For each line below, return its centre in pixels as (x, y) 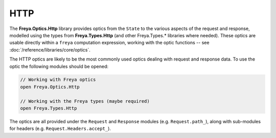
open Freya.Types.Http (49, 108)
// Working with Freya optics (58, 80)
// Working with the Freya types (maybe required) (85, 101)
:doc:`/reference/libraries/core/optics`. (50, 50)
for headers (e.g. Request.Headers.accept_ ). (60, 129)
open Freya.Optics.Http (50, 87)
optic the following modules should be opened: (59, 66)
